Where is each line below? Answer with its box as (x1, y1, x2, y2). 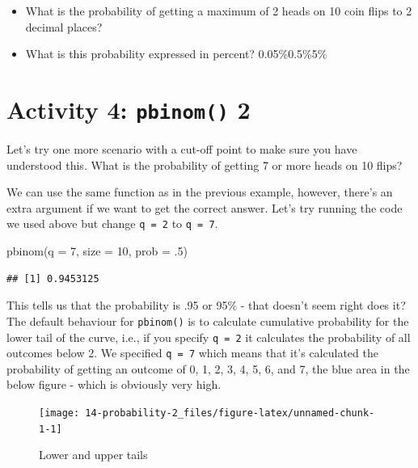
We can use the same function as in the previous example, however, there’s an (6, 183, 393, 200)
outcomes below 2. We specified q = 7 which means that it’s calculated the (6, 344, 378, 361)
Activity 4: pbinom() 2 (6, 92, 251, 125)
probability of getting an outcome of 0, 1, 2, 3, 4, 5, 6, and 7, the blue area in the (6, 360, 410, 377)
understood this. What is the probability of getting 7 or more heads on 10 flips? (6, 156, 403, 173)
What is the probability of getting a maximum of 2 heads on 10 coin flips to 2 (25, 2, 412, 19)
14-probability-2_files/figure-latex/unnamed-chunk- (85, 407, 375, 419)
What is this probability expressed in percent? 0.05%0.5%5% (25, 45, 327, 62)
